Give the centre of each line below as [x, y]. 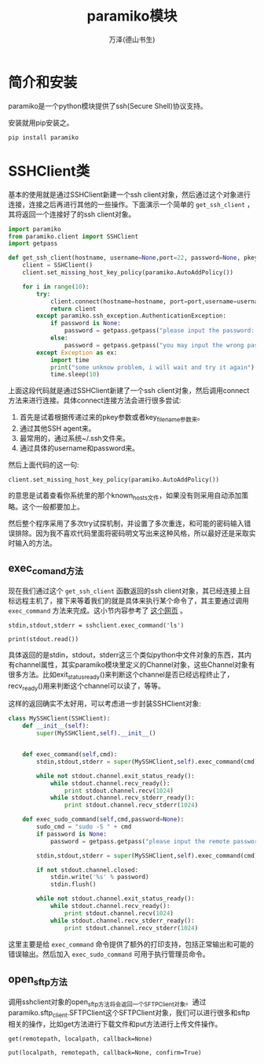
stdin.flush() [73, 884]
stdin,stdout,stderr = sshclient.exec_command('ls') [96, 625]
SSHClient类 [49, 171]
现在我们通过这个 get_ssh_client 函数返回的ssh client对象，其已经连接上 [126, 591]
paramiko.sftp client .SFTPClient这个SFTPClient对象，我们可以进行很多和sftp [129, 1014]
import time [70, 360]
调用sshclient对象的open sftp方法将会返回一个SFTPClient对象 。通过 [107, 1003]
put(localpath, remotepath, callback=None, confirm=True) [105, 1053]
